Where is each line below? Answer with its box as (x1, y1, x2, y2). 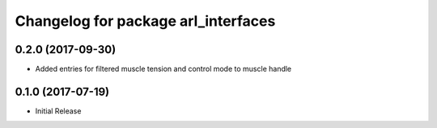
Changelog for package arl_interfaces (15, 12, 276, 30)
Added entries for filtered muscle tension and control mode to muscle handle (35, 64, 292, 74)
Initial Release (35, 105, 82, 116)
